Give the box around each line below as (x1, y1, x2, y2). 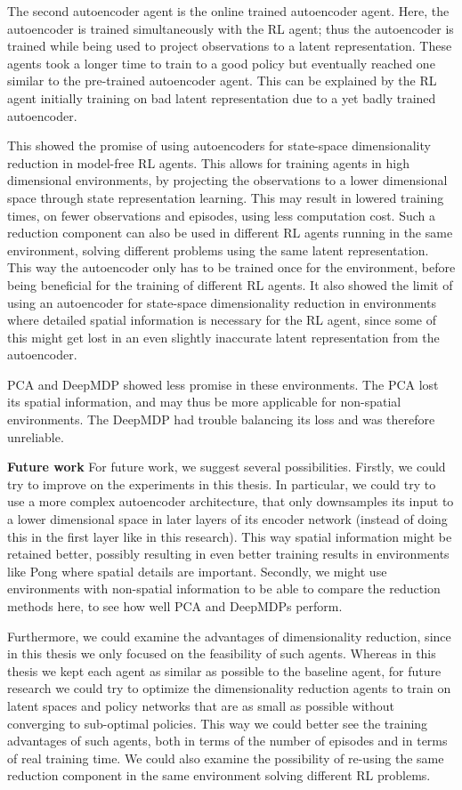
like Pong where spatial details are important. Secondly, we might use (7, 561, 387, 580)
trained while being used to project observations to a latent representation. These (7, 36, 452, 55)
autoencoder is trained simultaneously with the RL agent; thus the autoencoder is (7, 19, 454, 37)
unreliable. (7, 427, 64, 446)
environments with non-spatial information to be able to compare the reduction (7, 579, 441, 598)
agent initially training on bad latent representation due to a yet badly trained (7, 88, 436, 107)
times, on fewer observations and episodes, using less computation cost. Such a (7, 206, 436, 224)
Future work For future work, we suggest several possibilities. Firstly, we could (7, 457, 446, 476)
